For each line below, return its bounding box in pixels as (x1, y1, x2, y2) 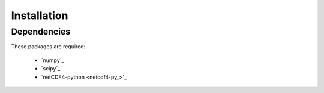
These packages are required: (11, 43, 86, 50)
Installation (11, 9, 68, 22)
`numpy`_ (41, 57, 64, 64)
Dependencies (11, 26, 71, 37)
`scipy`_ (41, 65, 61, 72)
